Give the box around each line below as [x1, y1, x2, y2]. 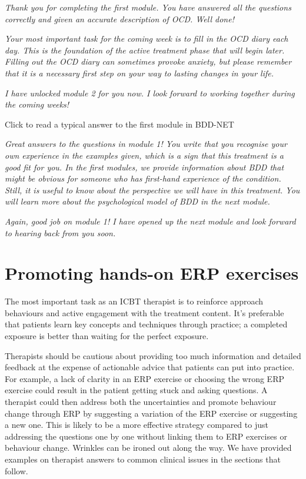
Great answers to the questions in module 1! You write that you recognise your [5, 138, 287, 150]
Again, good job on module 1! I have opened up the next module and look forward [5, 215, 296, 227]
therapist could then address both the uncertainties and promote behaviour [5, 395, 277, 407]
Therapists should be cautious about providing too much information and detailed [5, 349, 301, 361]
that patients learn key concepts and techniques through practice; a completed [5, 318, 288, 330]
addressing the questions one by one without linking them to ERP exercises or [5, 430, 287, 442]
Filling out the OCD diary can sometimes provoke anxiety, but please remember [5, 55, 292, 68]
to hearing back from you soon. [5, 226, 116, 239]
